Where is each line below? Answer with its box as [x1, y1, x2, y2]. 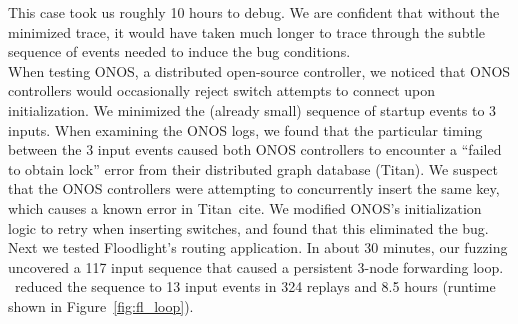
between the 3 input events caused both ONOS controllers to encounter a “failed [8, 139, 502, 160]
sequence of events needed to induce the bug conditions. [8, 41, 351, 62]
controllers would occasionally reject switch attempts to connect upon [8, 80, 436, 101]
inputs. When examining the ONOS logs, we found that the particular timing [8, 119, 483, 140]
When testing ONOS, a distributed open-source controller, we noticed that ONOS [8, 60, 511, 81]
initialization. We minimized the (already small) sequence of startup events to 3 [8, 99, 497, 120]
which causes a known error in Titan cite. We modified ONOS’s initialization [8, 197, 482, 218]
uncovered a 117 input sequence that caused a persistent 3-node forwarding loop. [8, 256, 504, 277]
